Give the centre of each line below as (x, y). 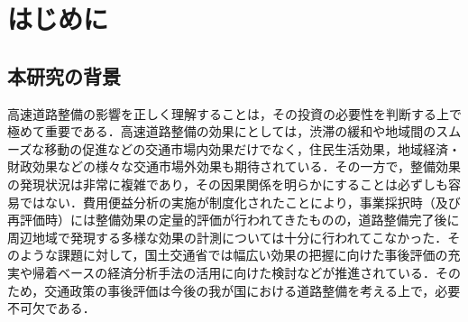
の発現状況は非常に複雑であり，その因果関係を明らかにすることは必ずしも (228, 184)
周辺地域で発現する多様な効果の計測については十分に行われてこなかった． (228, 237)
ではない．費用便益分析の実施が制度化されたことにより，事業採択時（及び (240, 202)
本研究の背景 (64, 75)
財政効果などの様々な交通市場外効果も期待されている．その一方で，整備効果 (234, 166)
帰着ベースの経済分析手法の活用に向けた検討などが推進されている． (234, 272)
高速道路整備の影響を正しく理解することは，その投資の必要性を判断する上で (234, 113)
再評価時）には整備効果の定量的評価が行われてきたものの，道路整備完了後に (234, 220)
